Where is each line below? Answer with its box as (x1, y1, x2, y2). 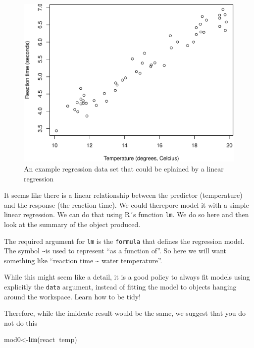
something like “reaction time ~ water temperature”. (4, 255, 162, 265)
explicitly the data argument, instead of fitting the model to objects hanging (4, 282, 237, 292)
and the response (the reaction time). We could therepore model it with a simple (4, 199, 249, 210)
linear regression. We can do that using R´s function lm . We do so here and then (4, 209, 249, 220)
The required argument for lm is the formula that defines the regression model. (4, 235, 245, 246)
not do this (4, 317, 37, 328)
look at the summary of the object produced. (4, 219, 141, 229)
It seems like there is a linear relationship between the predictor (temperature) (4, 190, 243, 200)
